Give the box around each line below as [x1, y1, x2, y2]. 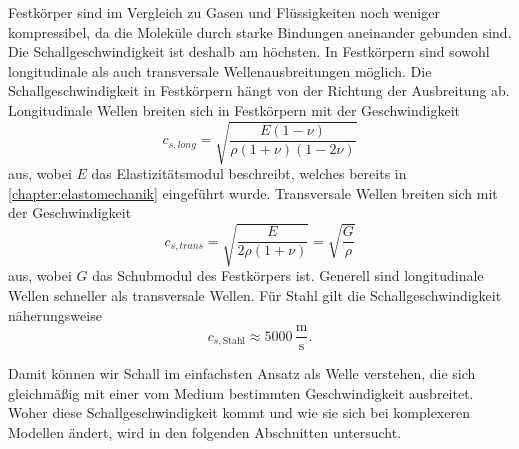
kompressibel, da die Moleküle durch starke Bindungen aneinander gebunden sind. [8, 21, 512, 42]
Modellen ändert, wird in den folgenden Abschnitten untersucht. [8, 422, 402, 443]
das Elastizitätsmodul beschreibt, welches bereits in [91, 163, 407, 184]
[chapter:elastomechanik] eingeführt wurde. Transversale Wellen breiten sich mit [8, 182, 498, 203]
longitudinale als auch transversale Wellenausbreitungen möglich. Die [8, 60, 432, 81]
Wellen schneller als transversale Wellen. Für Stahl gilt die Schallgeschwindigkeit [8, 285, 502, 306]
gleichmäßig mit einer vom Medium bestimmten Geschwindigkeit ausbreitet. [8, 382, 474, 403]
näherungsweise [8, 304, 102, 325]
